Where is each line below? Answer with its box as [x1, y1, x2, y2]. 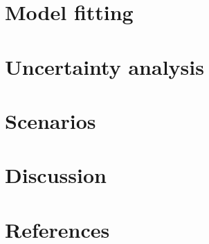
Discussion [5, 161, 107, 189]
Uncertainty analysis [5, 52, 204, 80]
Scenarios [5, 106, 96, 134]
